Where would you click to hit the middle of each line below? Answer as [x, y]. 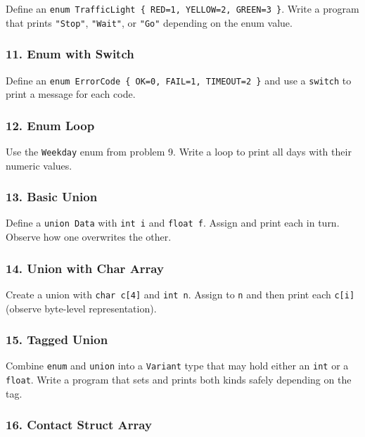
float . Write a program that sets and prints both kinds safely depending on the [179, 380]
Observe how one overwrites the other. [89, 237]
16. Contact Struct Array [79, 425]
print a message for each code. [71, 94]
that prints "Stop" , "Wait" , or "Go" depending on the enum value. [149, 22]
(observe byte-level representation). [81, 308]
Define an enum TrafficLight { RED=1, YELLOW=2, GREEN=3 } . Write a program [182, 8]
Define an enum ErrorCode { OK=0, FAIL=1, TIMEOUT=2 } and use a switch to [179, 80]
